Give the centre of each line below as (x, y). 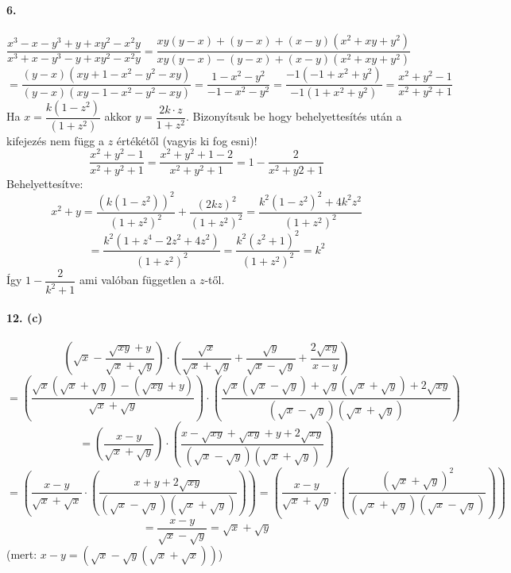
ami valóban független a (138, 280)
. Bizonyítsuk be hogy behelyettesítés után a (294, 116)
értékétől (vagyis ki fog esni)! (187, 140)
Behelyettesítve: (45, 183)
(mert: (22, 554)
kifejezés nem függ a (55, 140)
